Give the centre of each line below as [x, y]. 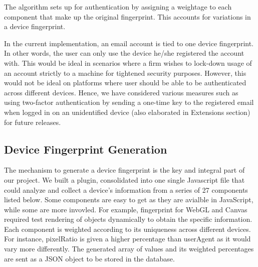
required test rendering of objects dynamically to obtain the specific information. [128, 219]
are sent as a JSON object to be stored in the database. [89, 258]
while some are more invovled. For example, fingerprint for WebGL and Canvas [126, 209]
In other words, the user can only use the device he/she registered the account [124, 53]
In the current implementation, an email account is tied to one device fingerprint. [129, 43]
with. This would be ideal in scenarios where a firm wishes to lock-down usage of [128, 62]
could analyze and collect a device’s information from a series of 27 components [126, 189]
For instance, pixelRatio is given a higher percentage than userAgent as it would [127, 239]
